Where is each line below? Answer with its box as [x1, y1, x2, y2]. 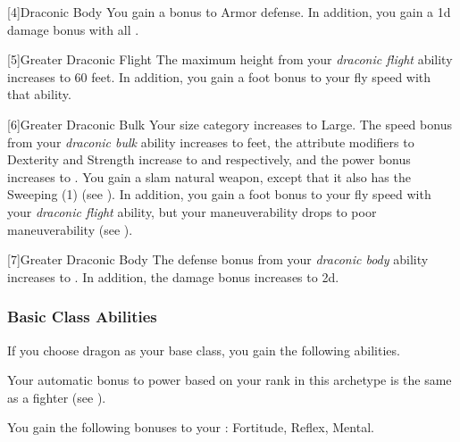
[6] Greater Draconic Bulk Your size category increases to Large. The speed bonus [7, 114, 452, 133]
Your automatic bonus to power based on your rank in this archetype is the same [7, 371, 452, 389]
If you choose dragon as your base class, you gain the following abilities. [7, 340, 400, 359]
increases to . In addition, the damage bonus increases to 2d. [7, 267, 339, 286]
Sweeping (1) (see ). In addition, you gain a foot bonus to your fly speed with [7, 185, 431, 204]
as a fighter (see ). [7, 388, 106, 406]
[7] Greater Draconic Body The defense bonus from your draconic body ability [7, 250, 429, 269]
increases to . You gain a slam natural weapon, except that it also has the [7, 167, 411, 186]
